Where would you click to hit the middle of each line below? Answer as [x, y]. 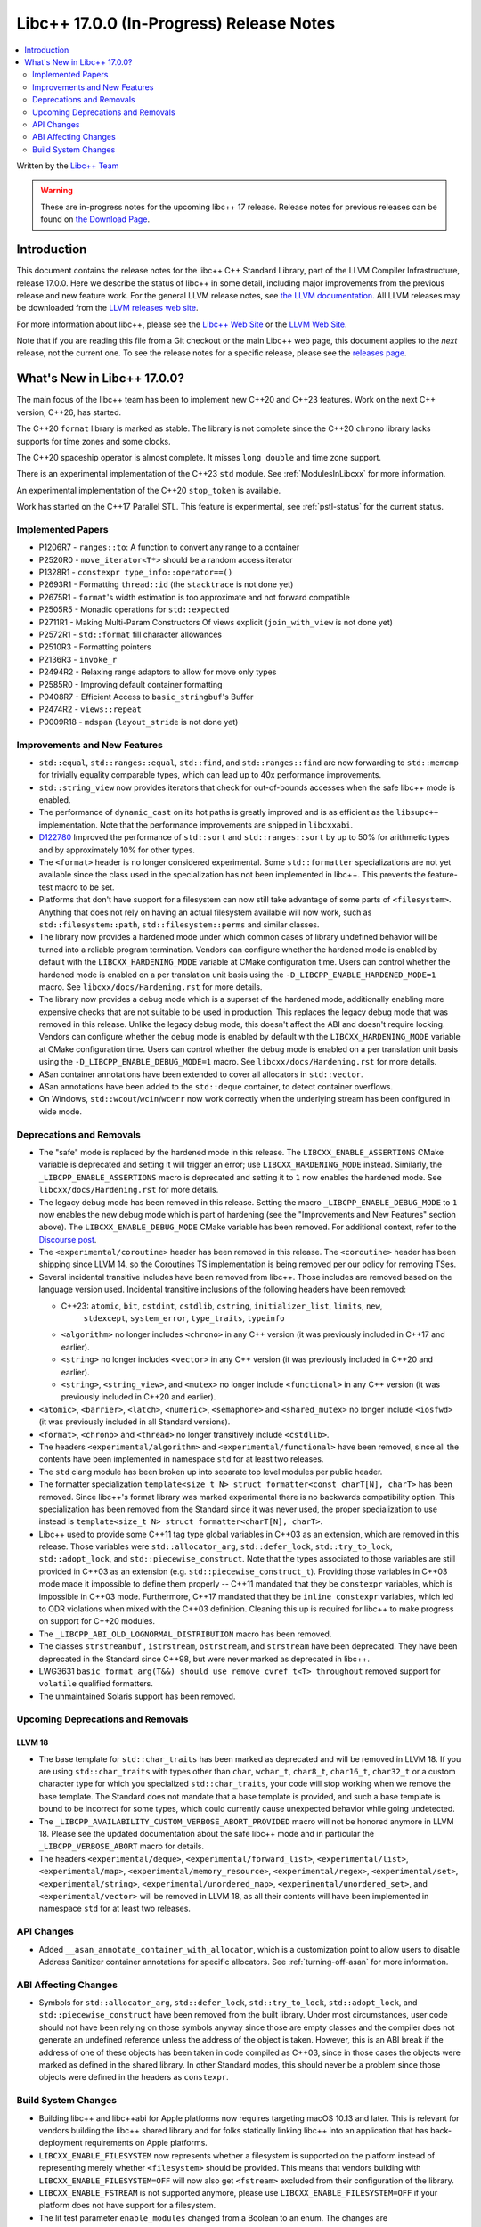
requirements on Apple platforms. [146, 2143]
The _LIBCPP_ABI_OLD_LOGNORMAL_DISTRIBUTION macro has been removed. [185, 1634]
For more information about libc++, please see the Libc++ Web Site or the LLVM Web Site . [182, 324]
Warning [57, 191]
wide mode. [60, 1111]
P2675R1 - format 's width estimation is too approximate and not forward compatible [195, 597]
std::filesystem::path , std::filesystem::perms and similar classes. [179, 924]
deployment [61, 2143]
